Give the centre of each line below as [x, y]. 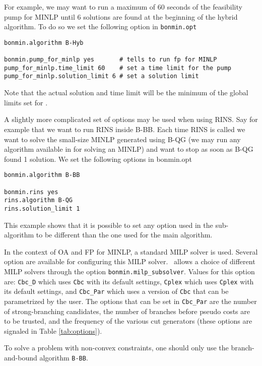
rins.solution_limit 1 [42, 208]
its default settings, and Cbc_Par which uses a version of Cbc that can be [116, 291]
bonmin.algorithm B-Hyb [44, 43]
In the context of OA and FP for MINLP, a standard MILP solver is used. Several [131, 251]
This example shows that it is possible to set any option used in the [109, 225]
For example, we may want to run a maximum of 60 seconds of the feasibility [123, 7]
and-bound [21, 357]
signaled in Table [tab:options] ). [53, 330]
